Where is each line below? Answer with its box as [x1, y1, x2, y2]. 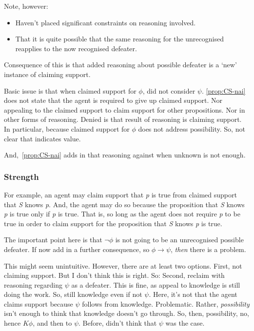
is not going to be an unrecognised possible [115, 234, 244, 245]
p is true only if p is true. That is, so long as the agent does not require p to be [4, 209, 240, 219]
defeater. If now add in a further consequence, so [4, 244, 150, 254]
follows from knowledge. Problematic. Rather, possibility [82, 298, 250, 309]
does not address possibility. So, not [138, 123, 245, 134]
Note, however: [4, 1, 48, 11]
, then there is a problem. [171, 244, 246, 254]
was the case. [165, 318, 205, 328]
